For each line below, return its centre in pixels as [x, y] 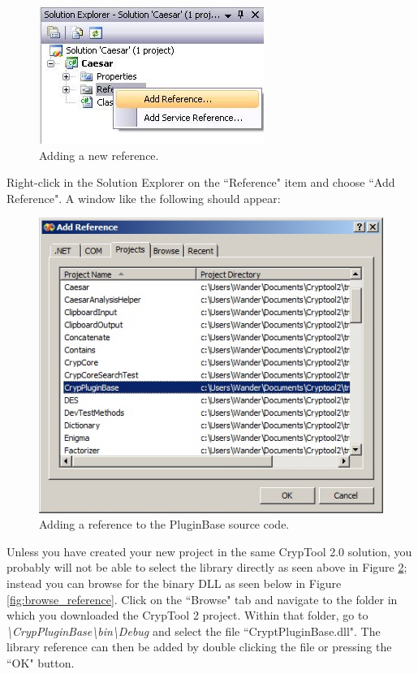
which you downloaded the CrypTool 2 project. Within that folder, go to [187, 615]
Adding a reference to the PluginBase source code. [164, 524]
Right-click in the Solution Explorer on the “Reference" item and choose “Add [201, 182]
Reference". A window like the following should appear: [144, 198]
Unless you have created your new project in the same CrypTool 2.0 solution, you [209, 551]
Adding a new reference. [99, 155]
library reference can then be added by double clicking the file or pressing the [199, 647]
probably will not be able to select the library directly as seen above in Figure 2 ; [207, 567]
